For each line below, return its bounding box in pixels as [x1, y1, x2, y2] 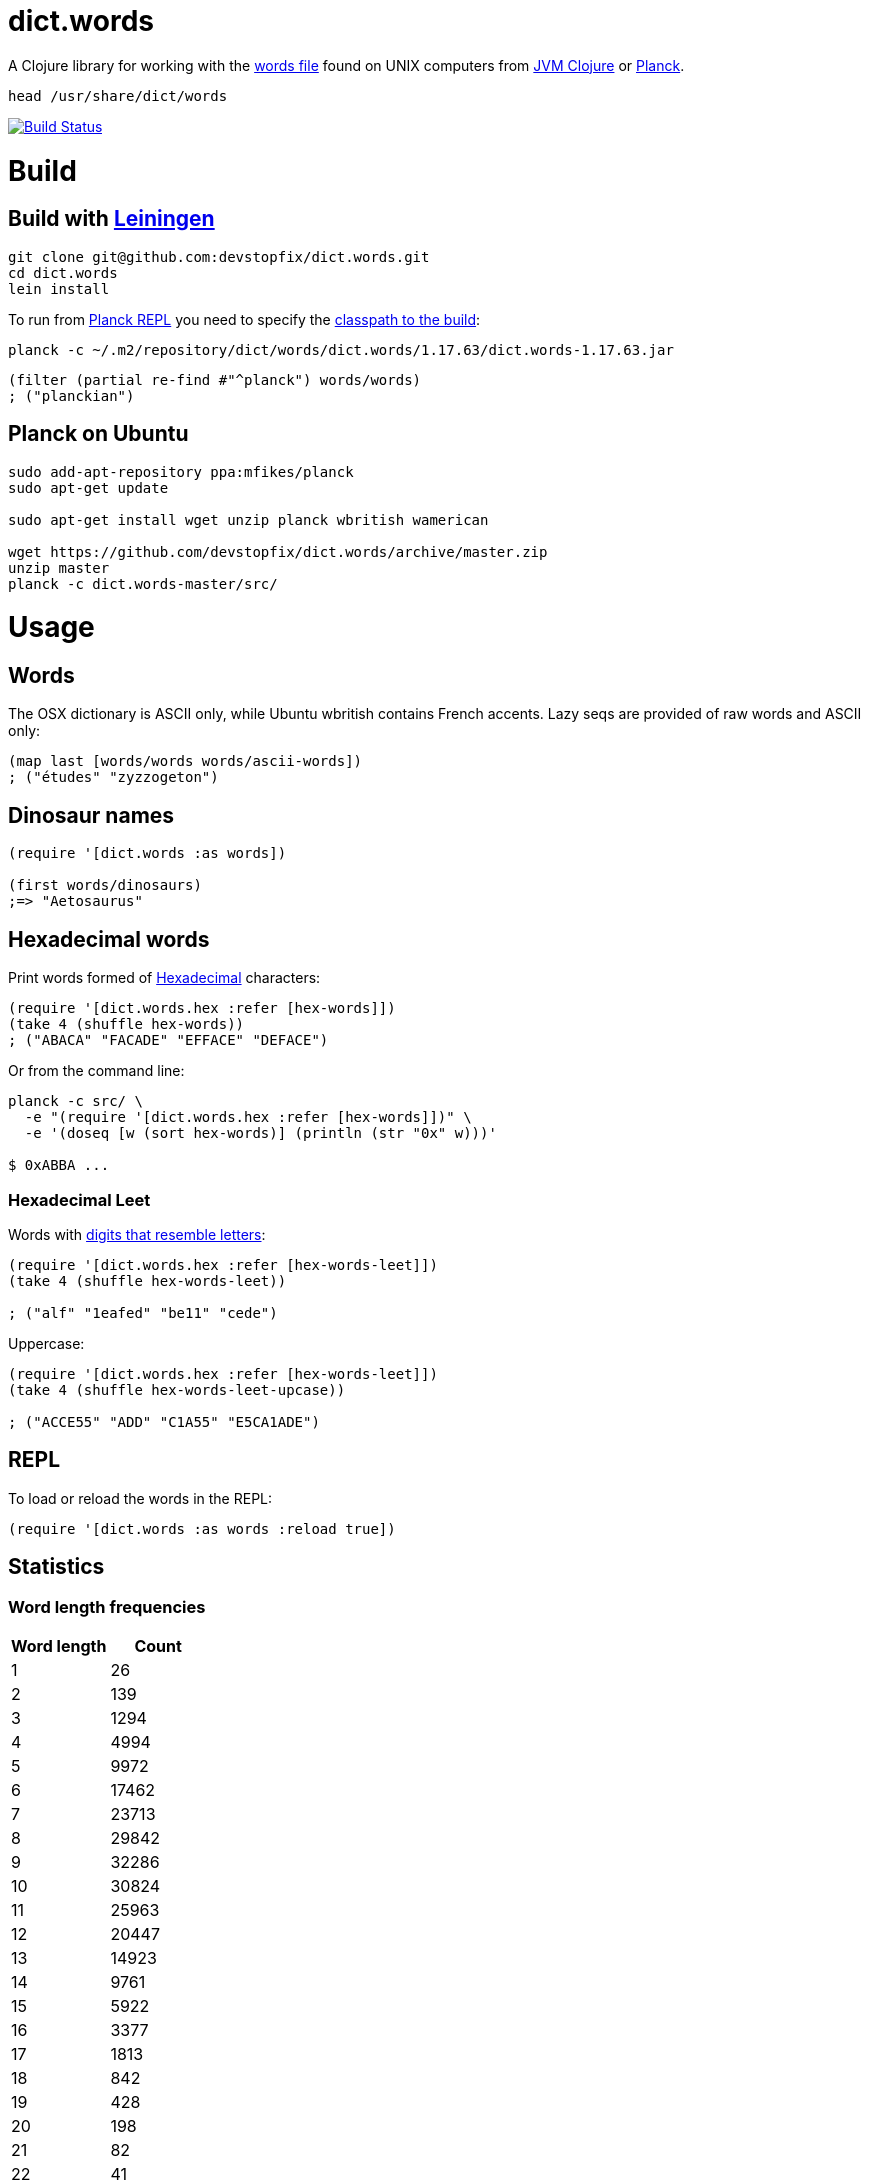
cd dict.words [8, 264, 118, 281]
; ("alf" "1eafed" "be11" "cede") [8, 1304, 278, 1321]
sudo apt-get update [8, 479, 169, 496]
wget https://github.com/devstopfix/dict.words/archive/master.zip [8, 543, 548, 560]
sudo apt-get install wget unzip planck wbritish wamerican [8, 511, 489, 528]
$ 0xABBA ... [8, 1157, 110, 1174]
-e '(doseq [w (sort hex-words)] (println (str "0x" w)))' [24, 1125, 497, 1142]
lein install [8, 280, 110, 297]
